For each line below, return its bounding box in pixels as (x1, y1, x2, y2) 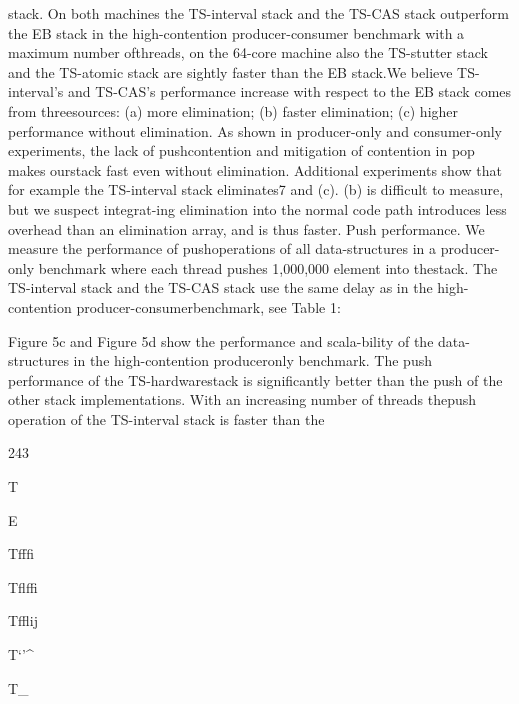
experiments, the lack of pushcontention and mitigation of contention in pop (8, 140, 475, 161)
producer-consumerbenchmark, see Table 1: (76, 296, 341, 317)
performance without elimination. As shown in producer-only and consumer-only (8, 120, 502, 141)
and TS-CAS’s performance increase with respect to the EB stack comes (68, 81, 512, 102)
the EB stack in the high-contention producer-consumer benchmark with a (8, 22, 465, 43)
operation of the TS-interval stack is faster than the (8, 408, 325, 429)
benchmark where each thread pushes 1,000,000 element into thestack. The (38, 257, 498, 278)
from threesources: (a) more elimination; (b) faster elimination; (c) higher (8, 100, 459, 121)
